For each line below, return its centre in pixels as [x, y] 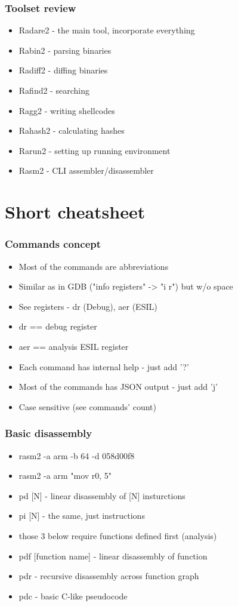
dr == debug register [58, 326]
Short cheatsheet [75, 212]
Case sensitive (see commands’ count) [87, 406]
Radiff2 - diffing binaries [63, 70]
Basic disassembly [49, 433]
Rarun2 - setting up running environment [95, 150]
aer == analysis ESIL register [74, 346]
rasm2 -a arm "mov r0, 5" [65, 476]
